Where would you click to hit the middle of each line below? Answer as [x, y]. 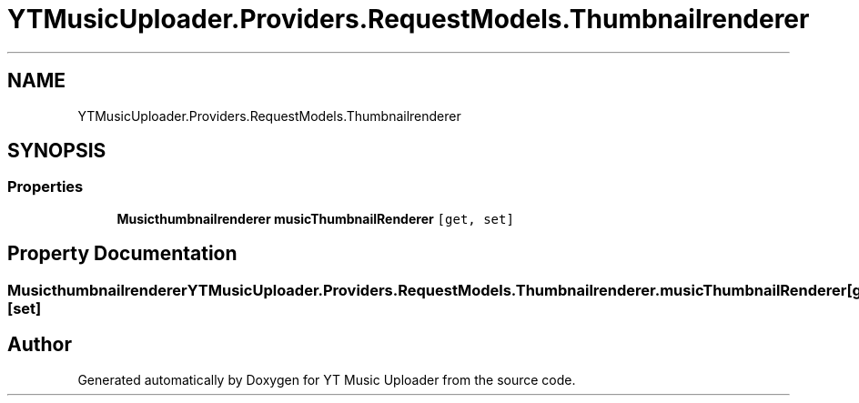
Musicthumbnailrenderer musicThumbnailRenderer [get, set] [315, 218]
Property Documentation [122, 254]
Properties [45, 187]
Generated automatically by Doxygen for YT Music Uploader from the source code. [327, 379]
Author [40, 345]
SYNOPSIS [57, 151]
